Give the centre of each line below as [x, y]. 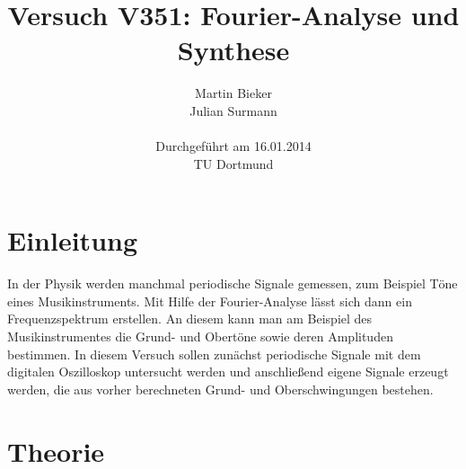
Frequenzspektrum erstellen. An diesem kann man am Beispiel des [190, 319]
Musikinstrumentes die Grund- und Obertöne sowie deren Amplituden [200, 336]
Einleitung [73, 240]
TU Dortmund [233, 163]
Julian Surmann [233, 110]
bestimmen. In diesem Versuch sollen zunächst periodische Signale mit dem [214, 354]
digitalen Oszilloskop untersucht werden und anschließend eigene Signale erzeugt [228, 372]
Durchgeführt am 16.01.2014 [233, 146]
